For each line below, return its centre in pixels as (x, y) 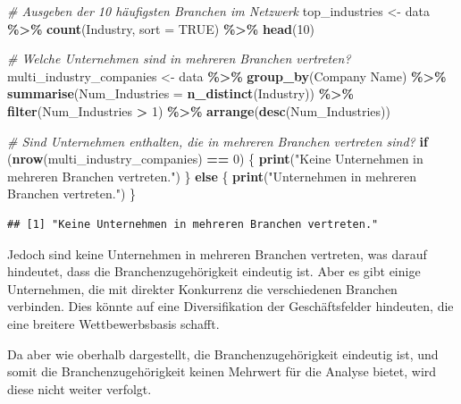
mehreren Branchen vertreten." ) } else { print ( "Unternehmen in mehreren (212, 176)
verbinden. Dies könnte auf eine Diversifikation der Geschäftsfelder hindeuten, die (230, 306)
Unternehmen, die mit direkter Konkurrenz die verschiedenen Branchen (202, 288)
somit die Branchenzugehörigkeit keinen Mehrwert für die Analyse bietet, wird (222, 371)
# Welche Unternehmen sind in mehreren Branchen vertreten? (179, 59)
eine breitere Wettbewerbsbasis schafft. (113, 323)
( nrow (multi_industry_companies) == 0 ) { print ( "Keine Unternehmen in (215, 159)
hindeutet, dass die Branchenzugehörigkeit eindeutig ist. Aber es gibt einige (214, 271)
